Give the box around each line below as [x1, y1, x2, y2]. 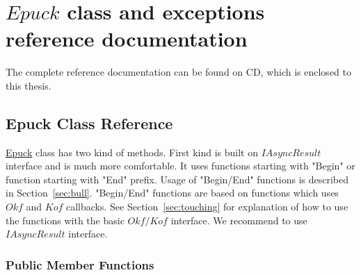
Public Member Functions [6, 256, 154, 273]
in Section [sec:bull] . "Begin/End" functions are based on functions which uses [6, 185, 339, 200]
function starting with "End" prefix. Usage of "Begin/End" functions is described [6, 172, 349, 186]
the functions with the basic [6, 212, 125, 227]
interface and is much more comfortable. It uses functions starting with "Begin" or [6, 158, 355, 173]
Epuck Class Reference [6, 112, 173, 133]
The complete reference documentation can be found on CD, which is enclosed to [6, 65, 351, 79]
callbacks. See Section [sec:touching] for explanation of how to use [65, 199, 348, 214]
